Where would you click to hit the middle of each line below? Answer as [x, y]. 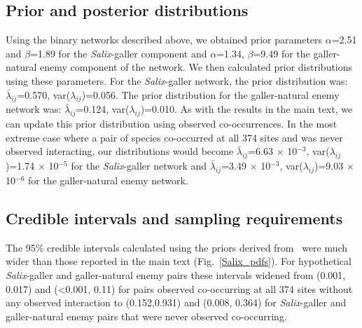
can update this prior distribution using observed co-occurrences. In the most [172, 124]
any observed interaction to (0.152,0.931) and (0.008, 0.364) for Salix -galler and [176, 302]
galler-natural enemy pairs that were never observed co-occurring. [146, 316]
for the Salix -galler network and [139, 166]
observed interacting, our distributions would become [120, 151]
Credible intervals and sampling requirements [174, 218]
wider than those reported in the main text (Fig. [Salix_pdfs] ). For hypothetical [179, 261]
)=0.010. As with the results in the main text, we [246, 109]
